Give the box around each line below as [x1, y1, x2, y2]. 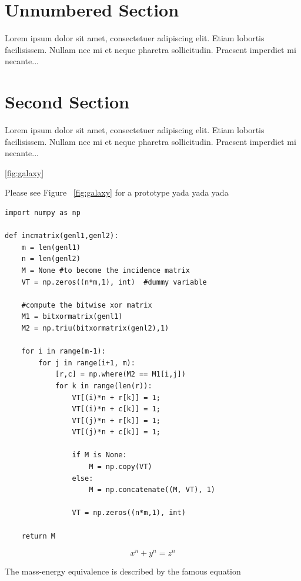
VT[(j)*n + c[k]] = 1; [72, 428, 160, 437]
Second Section [5, 90, 129, 114]
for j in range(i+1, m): [38, 358, 135, 367]
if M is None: [72, 451, 127, 460]
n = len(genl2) [21, 255, 81, 263]
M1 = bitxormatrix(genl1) [21, 312, 123, 321]
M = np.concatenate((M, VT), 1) [89, 486, 215, 494]
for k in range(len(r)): [55, 381, 152, 390]
